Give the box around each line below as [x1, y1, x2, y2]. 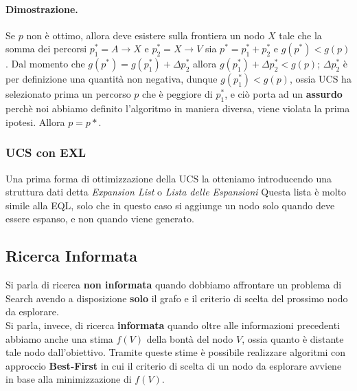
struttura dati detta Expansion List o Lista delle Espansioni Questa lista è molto [5, 184, 347, 199]
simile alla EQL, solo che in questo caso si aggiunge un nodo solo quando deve [5, 198, 335, 212]
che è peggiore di [142, 87, 213, 101]
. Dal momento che [5, 56, 85, 71]
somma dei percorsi [5, 41, 87, 56]
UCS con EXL [5, 144, 87, 161]
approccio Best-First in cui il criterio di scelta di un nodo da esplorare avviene [5, 358, 342, 372]
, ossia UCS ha [289, 72, 352, 86]
